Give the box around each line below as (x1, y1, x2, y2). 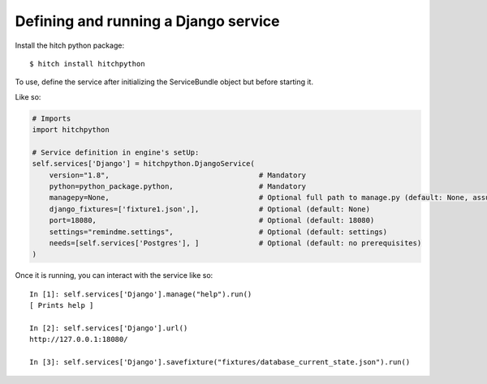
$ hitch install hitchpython (29, 59, 145, 68)
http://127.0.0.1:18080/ (29, 335, 128, 344)
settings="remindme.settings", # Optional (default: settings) (49, 227, 388, 237)
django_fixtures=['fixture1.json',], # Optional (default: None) (49, 204, 371, 214)
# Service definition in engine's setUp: (32, 147, 200, 157)
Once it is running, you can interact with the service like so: (15, 271, 213, 280)
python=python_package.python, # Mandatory (49, 182, 307, 191)
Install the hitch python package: (15, 41, 125, 50)
